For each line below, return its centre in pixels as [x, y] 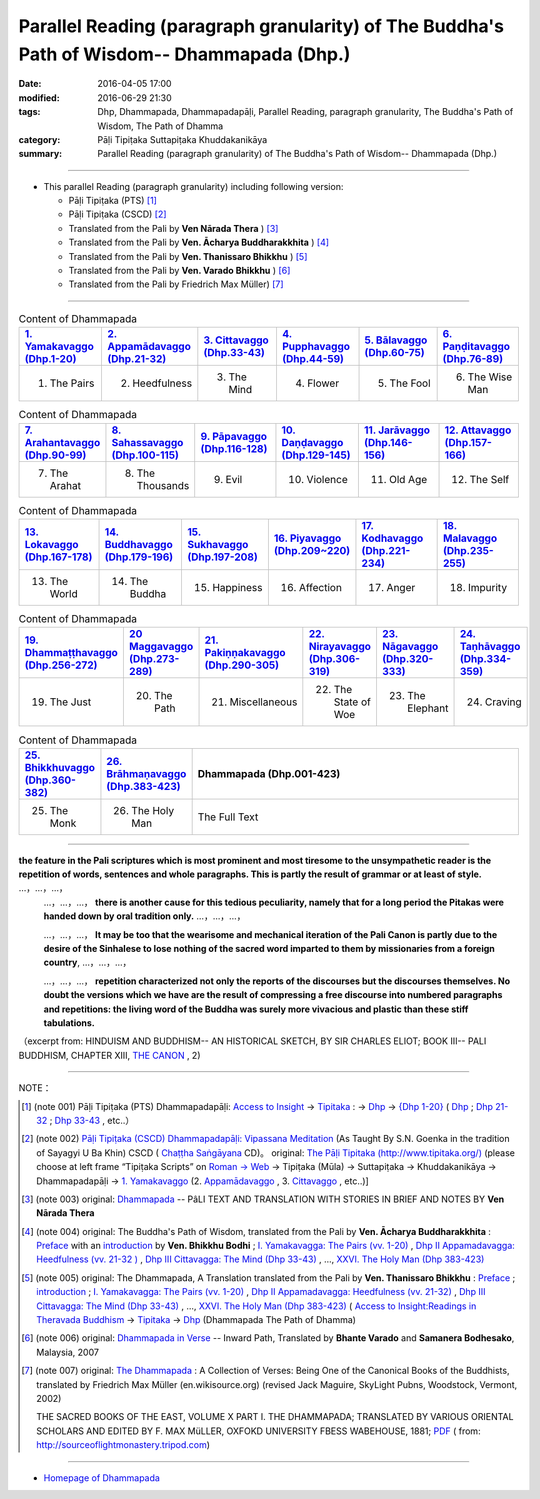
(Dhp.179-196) [139, 557]
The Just [70, 702]
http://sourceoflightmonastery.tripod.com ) [123, 1445]
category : [39, 139]
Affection [320, 587]
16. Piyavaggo [307, 538]
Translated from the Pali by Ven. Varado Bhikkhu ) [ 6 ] [179, 271]
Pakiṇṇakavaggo [245, 653]
